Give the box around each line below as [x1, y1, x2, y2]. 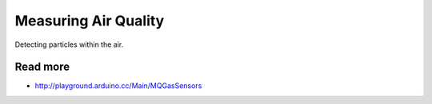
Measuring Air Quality [14, 12, 165, 29]
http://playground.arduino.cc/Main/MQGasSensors [34, 81, 202, 91]
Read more [14, 60, 70, 74]
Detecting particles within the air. [14, 40, 124, 49]
